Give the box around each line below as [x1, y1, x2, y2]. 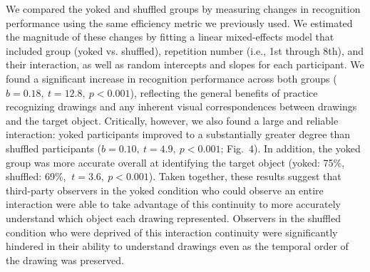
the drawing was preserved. [6, 252, 124, 267]
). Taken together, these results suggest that [148, 169, 341, 184]
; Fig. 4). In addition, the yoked [220, 140, 361, 155]
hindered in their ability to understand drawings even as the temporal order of [6, 239, 349, 253]
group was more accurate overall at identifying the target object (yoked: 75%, [6, 155, 345, 169]
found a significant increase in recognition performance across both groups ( [6, 70, 337, 85]
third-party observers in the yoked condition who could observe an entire [6, 182, 324, 197]
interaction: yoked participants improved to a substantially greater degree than [6, 127, 351, 142]
